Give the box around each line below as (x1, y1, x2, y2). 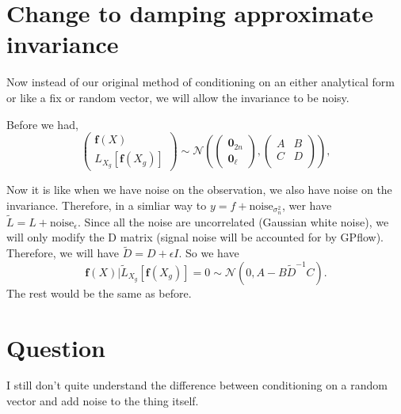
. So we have (178, 245, 239, 261)
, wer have (281, 196, 332, 213)
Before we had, (6, 116, 78, 132)
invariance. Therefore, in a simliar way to (6, 196, 207, 213)
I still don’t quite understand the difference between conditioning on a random (6, 377, 388, 393)
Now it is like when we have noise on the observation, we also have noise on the (6, 181, 392, 198)
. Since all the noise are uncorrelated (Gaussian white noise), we (78, 213, 389, 230)
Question (6, 331, 105, 363)
